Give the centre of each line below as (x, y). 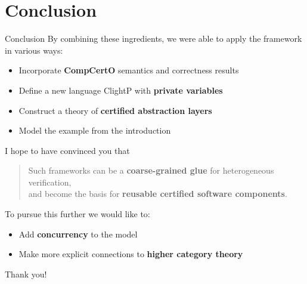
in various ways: (34, 50)
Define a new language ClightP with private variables (121, 90)
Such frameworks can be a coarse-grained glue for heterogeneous (151, 170)
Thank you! (26, 274)
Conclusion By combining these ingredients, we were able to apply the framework (153, 38)
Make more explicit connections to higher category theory (131, 254)
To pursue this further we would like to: (77, 214)
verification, (50, 182)
